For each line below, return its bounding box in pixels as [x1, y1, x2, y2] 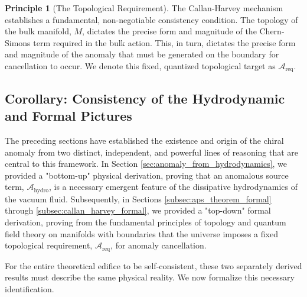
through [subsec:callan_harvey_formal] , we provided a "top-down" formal [5, 204, 271, 217]
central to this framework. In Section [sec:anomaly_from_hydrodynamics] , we [5, 157, 288, 170]
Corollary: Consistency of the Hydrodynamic [5, 89, 285, 107]
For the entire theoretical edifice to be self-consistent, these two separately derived [5, 259, 302, 272]
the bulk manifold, [5, 25, 71, 37]
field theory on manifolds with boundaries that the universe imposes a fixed [5, 227, 278, 240]
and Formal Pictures [5, 106, 132, 125]
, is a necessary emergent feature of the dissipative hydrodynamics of [48, 180, 298, 193]
